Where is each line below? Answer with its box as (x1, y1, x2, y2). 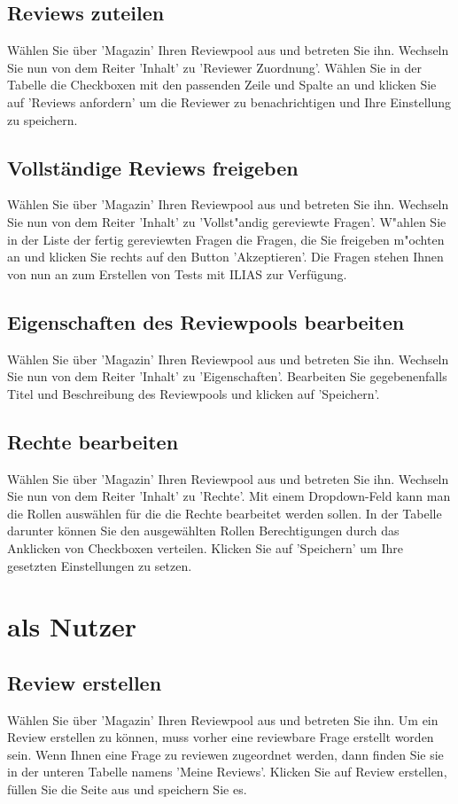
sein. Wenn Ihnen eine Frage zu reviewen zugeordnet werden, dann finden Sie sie (7, 745, 444, 763)
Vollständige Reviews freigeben (7, 153, 299, 181)
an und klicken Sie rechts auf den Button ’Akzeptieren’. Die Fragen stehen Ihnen (7, 247, 444, 266)
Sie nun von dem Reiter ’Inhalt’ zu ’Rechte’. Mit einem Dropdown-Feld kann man (7, 487, 451, 505)
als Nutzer (7, 608, 136, 644)
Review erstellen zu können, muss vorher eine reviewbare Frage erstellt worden (7, 728, 434, 746)
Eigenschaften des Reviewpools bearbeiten (7, 308, 405, 335)
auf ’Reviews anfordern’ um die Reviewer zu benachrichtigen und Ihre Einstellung (7, 92, 452, 111)
